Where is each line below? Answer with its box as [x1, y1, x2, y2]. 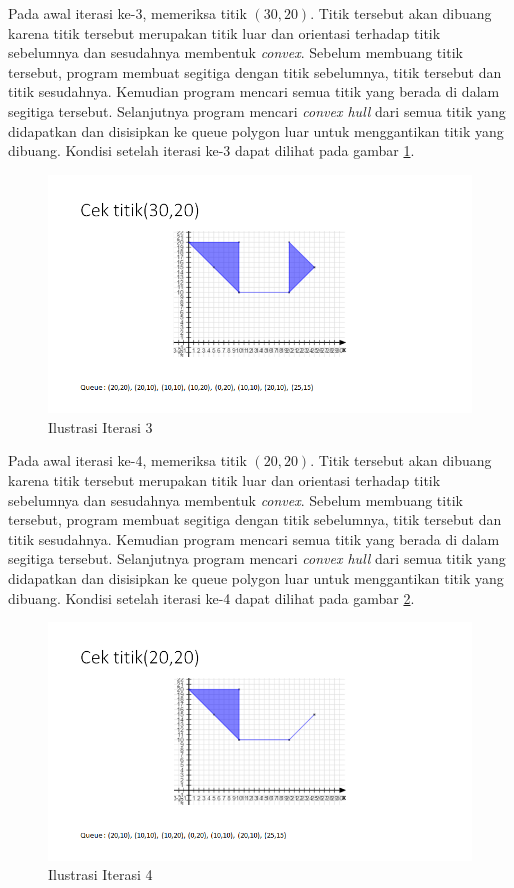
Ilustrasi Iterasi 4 [48, 864, 153, 885]
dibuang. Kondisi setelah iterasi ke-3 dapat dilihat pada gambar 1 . [8, 140, 415, 161]
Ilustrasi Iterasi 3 [48, 416, 153, 437]
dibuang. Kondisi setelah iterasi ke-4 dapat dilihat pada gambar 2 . [8, 587, 415, 608]
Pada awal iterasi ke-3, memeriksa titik [8, 3, 247, 23]
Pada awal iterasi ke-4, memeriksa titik [8, 450, 247, 471]
